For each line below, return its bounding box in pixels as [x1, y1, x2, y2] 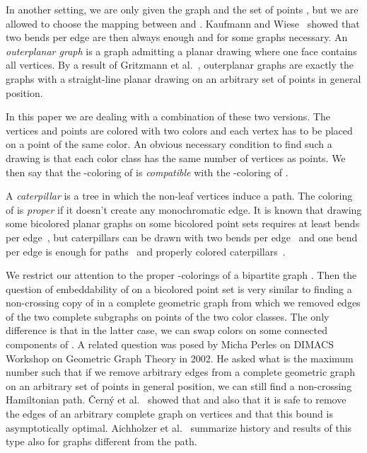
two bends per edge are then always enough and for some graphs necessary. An [6, 30, 348, 45]
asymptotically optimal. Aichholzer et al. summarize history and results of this [6, 420, 352, 435]
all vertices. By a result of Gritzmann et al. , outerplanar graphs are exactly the [6, 57, 354, 72]
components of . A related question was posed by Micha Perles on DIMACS [6, 337, 334, 352]
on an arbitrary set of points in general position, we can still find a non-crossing [6, 378, 352, 393]
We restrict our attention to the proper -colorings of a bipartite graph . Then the [6, 268, 357, 282]
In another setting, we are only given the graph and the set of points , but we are [6, 2, 359, 16]
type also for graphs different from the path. [6, 434, 197, 449]
